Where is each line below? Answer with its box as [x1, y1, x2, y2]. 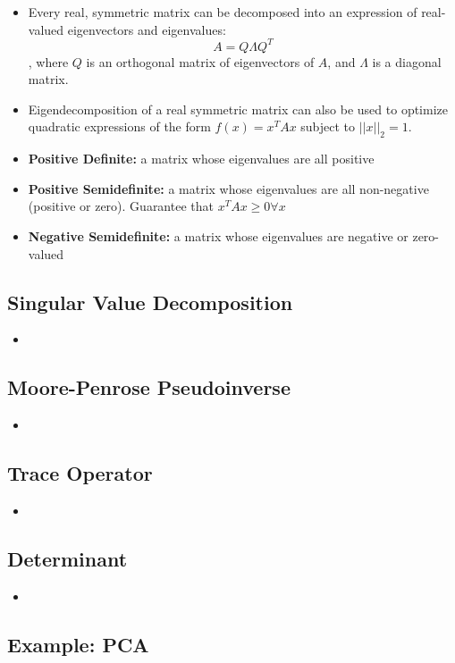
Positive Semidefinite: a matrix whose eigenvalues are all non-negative [28, 179, 429, 197]
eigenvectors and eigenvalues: [67, 20, 226, 38]
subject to [300, 117, 356, 136]
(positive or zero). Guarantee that [28, 197, 214, 215]
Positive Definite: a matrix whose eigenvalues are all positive [28, 149, 375, 168]
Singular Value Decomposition [7, 288, 293, 315]
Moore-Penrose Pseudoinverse [7, 373, 291, 401]
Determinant [7, 545, 128, 573]
